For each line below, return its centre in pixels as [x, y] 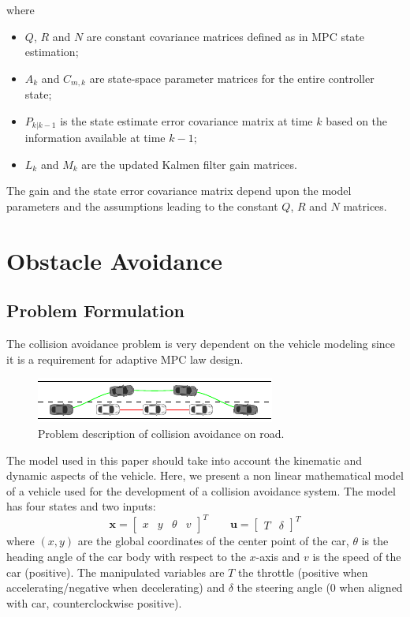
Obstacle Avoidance [115, 260]
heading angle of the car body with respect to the [126, 557]
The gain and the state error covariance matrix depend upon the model [179, 191]
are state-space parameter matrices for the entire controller [232, 78]
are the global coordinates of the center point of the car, [213, 541]
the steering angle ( [283, 587]
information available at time [95, 138]
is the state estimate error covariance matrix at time [186, 120]
